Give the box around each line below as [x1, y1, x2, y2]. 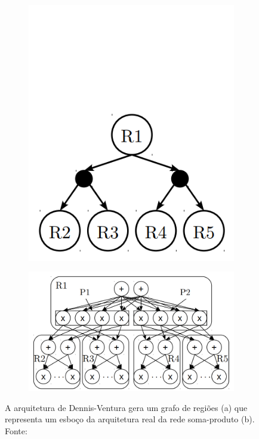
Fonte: [5, 424, 27, 437]
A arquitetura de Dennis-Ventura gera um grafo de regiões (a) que [5, 401, 248, 413]
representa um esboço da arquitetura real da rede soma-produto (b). [5, 413, 255, 425]
